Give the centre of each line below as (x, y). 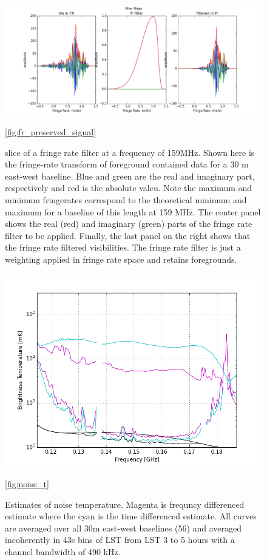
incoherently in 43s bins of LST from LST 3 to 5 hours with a (120, 540)
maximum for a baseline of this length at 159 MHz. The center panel (133, 211)
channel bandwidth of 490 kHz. (63, 552)
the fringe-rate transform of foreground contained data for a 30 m (127, 164)
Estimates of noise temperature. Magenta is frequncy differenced (125, 504)
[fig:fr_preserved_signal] (51, 131)
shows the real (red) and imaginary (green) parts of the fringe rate (129, 224)
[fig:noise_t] (27, 484)
